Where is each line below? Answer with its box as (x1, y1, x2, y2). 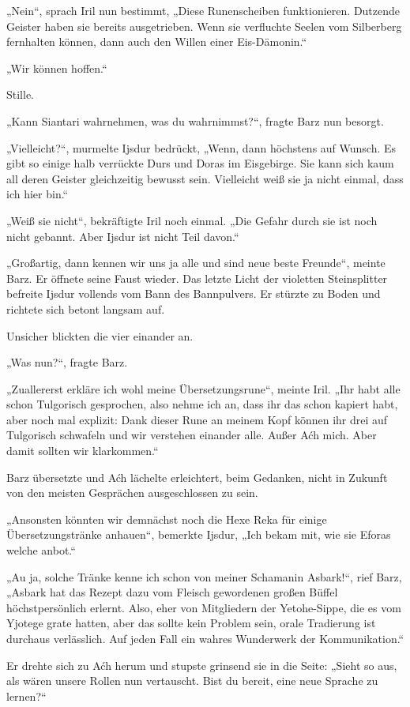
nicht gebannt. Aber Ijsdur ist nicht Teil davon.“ (6, 228, 239, 244)
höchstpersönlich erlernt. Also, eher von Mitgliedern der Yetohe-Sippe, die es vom (6, 599, 401, 615)
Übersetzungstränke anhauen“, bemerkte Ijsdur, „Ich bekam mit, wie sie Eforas (6, 526, 391, 543)
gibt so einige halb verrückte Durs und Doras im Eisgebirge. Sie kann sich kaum (6, 155, 394, 171)
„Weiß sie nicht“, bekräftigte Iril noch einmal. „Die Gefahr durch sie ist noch (6, 212, 378, 228)
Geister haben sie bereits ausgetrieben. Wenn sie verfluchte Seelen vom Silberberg (6, 17, 402, 34)
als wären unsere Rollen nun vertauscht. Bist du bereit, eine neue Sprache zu (6, 672, 378, 689)
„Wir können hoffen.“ (6, 59, 107, 76)
